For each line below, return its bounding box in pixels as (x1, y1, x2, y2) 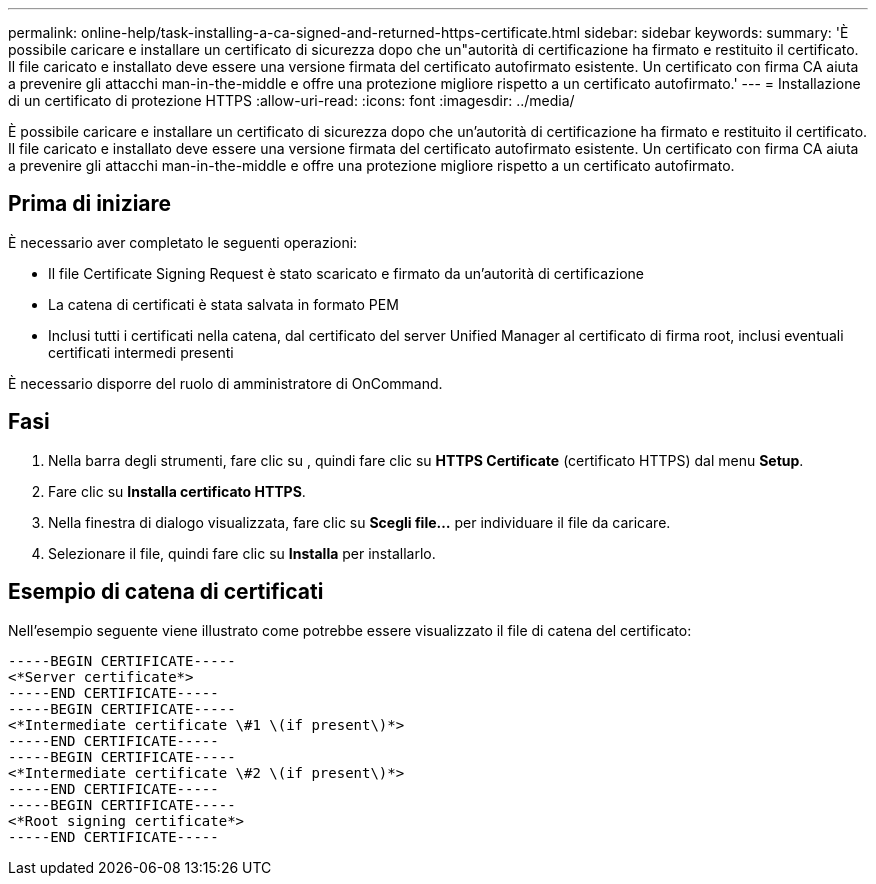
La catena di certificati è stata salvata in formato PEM (48, 295, 399, 313)
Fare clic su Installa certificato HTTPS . (48, 482, 306, 500)
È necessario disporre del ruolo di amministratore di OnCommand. (8, 374, 443, 392)
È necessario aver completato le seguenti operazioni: (8, 233, 358, 251)
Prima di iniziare (8, 191, 172, 217)
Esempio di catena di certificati (8, 579, 324, 605)
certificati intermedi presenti (48, 343, 234, 361)
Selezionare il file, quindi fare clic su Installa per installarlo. (48, 544, 436, 562)
